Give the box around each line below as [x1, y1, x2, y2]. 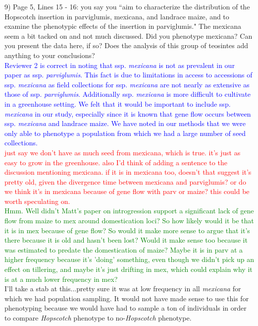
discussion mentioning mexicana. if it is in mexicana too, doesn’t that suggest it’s [4, 167, 252, 177]
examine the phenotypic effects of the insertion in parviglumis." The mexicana [4, 21, 242, 31]
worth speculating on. [4, 196, 70, 206]
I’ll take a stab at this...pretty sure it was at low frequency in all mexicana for [4, 283, 241, 294]
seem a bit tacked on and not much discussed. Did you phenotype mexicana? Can [4, 30, 253, 41]
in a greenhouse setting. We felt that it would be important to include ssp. [4, 98, 231, 109]
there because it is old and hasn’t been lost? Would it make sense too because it [4, 235, 248, 245]
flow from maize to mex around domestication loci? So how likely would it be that [4, 215, 254, 226]
